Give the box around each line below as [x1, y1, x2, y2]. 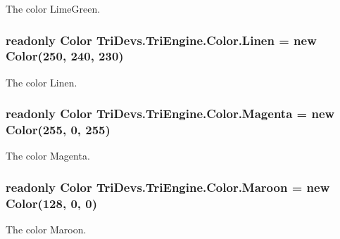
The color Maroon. [6, 222, 87, 237]
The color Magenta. [6, 148, 90, 163]
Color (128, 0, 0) [6, 194, 98, 212]
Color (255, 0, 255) [6, 121, 111, 138]
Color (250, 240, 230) [6, 47, 124, 65]
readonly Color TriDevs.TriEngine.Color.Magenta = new [6, 105, 335, 122]
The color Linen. [6, 75, 77, 89]
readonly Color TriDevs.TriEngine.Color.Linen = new [6, 31, 317, 49]
